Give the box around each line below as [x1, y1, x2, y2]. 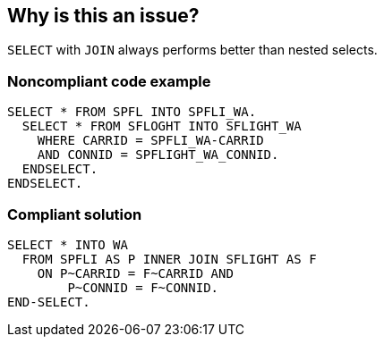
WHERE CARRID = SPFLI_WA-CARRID [37, 133, 264, 148]
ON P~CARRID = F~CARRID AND [37, 265, 234, 281]
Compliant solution [7, 205, 142, 223]
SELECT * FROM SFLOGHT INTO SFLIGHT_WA [21, 119, 302, 134]
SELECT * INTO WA [7, 237, 128, 252]
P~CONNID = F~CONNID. [67, 280, 219, 295]
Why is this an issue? [7, 4, 200, 27]
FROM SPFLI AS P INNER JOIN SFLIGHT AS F [21, 251, 317, 266]
